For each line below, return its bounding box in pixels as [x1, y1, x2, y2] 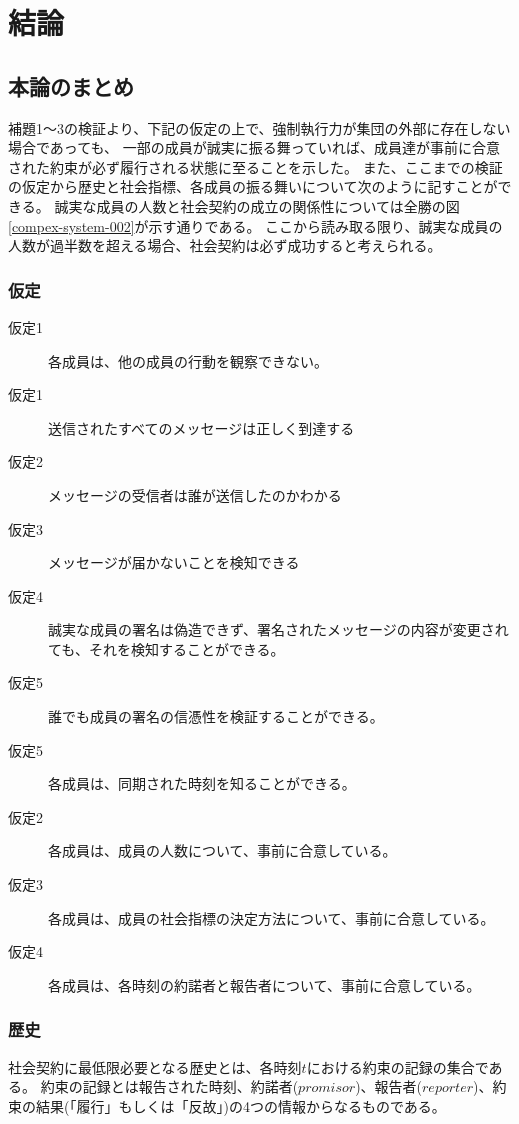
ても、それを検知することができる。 [48, 638, 285, 659]
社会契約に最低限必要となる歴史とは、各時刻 [8, 1056, 302, 1077]
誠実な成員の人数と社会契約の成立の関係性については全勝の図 [54, 195, 460, 216]
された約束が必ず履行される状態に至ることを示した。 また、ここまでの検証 [8, 156, 503, 177]
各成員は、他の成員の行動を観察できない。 [48, 350, 328, 371]
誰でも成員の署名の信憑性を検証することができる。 [48, 706, 384, 727]
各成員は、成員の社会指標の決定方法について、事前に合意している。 [48, 907, 495, 928]
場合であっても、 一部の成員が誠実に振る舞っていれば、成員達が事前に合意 [8, 137, 500, 158]
